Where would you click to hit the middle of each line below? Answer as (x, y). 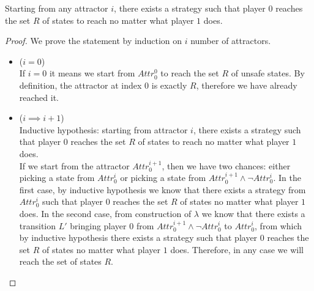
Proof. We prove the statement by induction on (94, 41)
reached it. (39, 97)
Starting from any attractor (57, 8)
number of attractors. (231, 41)
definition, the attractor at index (80, 85)
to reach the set (190, 73)
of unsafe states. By (268, 73)
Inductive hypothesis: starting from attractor (103, 129)
